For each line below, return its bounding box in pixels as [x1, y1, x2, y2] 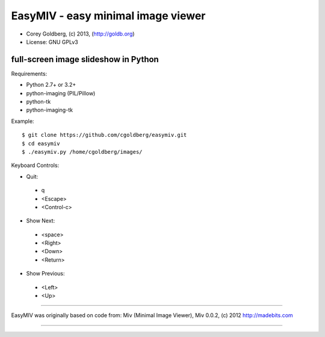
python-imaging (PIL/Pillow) [26, 89, 96, 96]
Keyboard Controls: [11, 162, 60, 169]
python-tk [26, 98, 51, 106]
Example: [11, 118, 34, 125]
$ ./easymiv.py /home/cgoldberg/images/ [22, 148, 143, 155]
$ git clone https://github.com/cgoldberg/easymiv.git [22, 131, 187, 139]
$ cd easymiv [22, 140, 60, 147]
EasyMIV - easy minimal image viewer [11, 9, 206, 22]
